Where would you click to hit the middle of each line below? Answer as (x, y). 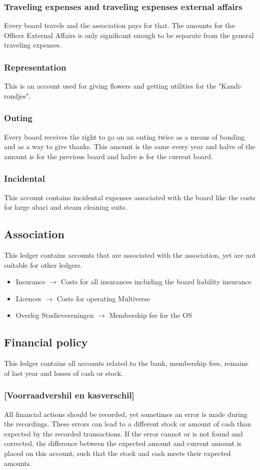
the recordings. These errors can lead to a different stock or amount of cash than (128, 424)
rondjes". (17, 95)
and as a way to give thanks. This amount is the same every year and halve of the (130, 146)
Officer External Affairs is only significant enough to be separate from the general (129, 35)
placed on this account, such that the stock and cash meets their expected (117, 453)
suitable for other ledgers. (43, 265)
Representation (35, 67)
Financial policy (46, 342)
